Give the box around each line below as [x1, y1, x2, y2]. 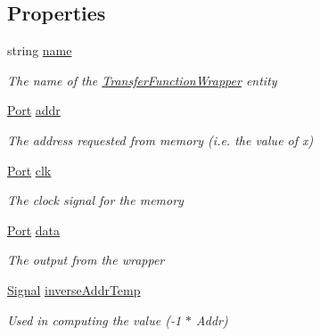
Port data [7, 220, 60, 239]
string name [7, 41, 72, 60]
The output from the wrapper [7, 250, 165, 269]
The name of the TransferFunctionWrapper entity [7, 70, 277, 89]
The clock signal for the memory [7, 191, 184, 209]
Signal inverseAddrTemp [7, 280, 141, 299]
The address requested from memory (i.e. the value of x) [7, 130, 314, 149]
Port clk [7, 160, 52, 179]
